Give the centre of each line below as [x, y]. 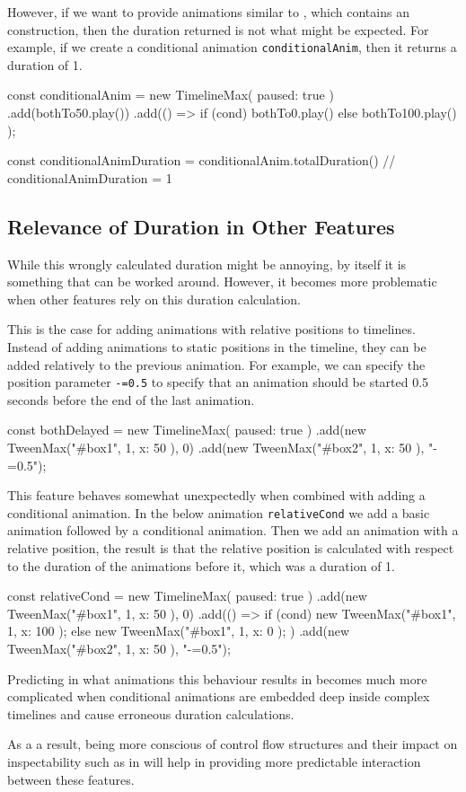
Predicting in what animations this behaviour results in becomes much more [217, 678]
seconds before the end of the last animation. [131, 399]
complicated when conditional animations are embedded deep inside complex [219, 696]
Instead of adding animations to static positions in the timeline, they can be [217, 346]
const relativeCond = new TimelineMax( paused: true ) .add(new [187, 596]
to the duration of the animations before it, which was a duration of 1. [201, 565]
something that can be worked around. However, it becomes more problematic [222, 282]
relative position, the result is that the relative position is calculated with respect [231, 548]
